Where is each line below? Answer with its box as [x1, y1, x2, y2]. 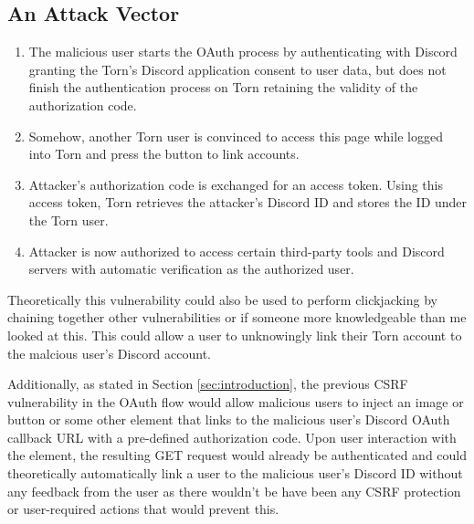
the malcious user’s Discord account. [7, 343, 212, 362]
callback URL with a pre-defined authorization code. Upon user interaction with [7, 427, 457, 446]
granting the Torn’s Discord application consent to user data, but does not [28, 59, 447, 79]
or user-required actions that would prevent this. [7, 499, 279, 519]
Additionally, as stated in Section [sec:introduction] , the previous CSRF [7, 374, 408, 393]
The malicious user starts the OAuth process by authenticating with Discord [28, 42, 458, 61]
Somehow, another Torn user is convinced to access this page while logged [28, 126, 443, 145]
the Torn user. [28, 210, 109, 229]
